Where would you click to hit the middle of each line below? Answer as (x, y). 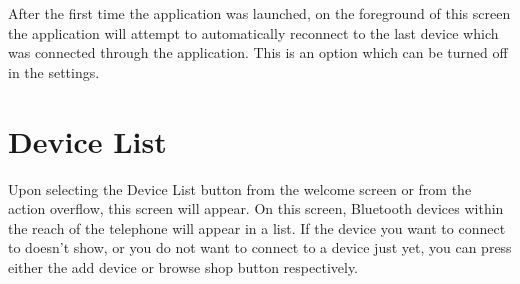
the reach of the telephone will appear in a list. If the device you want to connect (257, 227)
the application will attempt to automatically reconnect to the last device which (253, 32)
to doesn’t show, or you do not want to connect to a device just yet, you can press (260, 247)
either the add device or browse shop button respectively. (183, 266)
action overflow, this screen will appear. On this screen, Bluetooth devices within (256, 208)
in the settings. (54, 71)
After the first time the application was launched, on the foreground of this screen (259, 13)
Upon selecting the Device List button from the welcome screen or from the (240, 188)
